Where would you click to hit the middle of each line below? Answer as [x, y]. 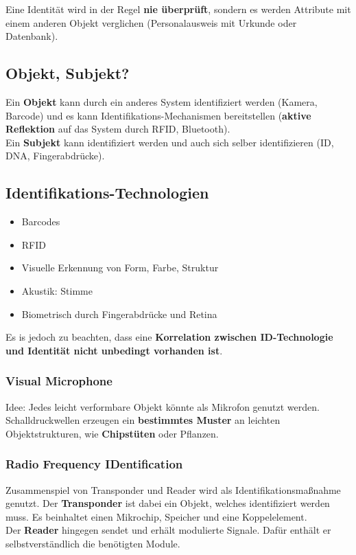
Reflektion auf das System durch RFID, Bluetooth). [118, 129]
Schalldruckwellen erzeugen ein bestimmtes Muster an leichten [143, 420]
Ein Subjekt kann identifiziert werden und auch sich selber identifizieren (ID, [170, 142]
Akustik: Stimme [57, 290]
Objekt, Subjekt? [68, 73]
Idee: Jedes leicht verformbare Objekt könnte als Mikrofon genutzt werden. [163, 406]
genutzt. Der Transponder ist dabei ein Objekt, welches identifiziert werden [168, 503]
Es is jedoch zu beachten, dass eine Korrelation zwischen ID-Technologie [169, 337]
